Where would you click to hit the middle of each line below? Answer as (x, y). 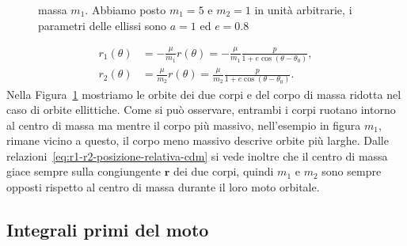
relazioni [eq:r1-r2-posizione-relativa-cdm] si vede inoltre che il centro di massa (197, 155)
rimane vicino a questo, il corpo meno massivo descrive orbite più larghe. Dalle (198, 140)
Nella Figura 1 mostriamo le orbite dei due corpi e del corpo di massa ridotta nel (204, 94)
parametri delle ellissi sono (103, 25)
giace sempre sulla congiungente (84, 171)
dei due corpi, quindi (223, 171)
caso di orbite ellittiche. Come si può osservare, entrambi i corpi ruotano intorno (201, 110)
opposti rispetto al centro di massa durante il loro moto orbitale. (163, 187)
